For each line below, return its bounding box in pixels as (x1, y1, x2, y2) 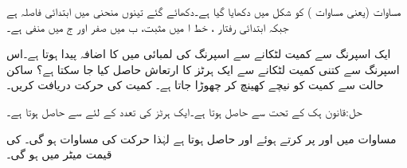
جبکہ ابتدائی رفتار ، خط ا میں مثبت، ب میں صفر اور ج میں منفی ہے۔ (6, 18, 289, 35)
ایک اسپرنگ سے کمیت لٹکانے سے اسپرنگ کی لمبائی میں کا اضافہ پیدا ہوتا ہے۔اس (6, 45, 391, 62)
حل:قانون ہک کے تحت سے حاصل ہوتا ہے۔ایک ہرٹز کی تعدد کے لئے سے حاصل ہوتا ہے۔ (6, 103, 362, 119)
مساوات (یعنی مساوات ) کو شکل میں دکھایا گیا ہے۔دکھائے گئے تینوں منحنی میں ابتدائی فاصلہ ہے (6, 3, 401, 19)
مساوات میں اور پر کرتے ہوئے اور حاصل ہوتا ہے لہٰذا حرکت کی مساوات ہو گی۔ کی (6, 130, 397, 147)
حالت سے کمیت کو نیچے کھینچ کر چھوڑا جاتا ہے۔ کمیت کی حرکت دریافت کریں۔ (6, 76, 384, 93)
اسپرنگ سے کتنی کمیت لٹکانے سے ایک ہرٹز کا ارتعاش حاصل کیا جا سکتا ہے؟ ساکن (6, 61, 400, 77)
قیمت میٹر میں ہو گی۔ (6, 146, 112, 162)
